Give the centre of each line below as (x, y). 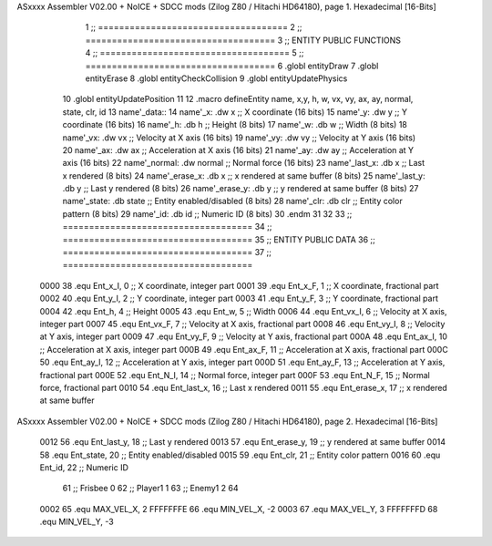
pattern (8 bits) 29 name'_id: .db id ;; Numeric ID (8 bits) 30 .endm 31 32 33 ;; (207, 213)
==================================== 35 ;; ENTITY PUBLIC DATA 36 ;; (219, 239)
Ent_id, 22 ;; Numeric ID (84, 467)
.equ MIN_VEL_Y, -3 (77, 522)
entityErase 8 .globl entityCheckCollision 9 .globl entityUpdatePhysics (216, 78)
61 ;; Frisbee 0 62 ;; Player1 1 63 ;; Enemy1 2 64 (150, 489)
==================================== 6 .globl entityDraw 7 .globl (232, 66)
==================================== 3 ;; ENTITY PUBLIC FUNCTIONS (243, 40)
